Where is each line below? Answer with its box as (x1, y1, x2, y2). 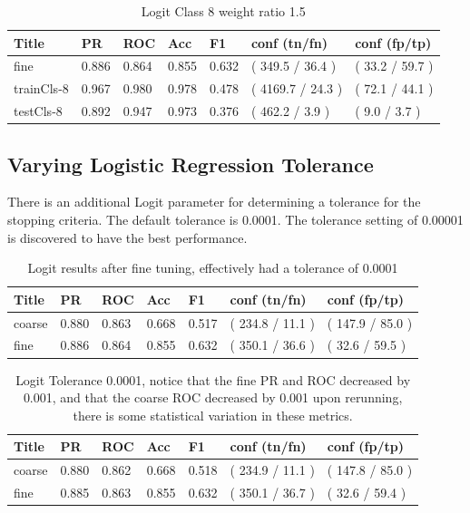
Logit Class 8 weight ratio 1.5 (141, 2, 306, 20)
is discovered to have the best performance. (7, 227, 248, 247)
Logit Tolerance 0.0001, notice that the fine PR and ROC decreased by (15, 370, 411, 389)
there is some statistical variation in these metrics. (73, 405, 353, 424)
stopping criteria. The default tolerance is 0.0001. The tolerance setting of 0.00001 (7, 210, 464, 229)
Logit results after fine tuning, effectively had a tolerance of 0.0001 (27, 258, 398, 277)
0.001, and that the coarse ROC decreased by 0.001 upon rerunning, (23, 388, 403, 407)
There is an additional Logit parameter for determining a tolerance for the (7, 192, 421, 211)
